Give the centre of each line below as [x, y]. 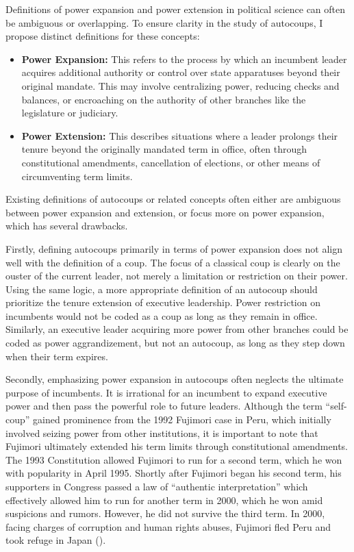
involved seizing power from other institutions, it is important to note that [162, 432]
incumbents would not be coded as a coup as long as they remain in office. [162, 315]
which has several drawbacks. [67, 226]
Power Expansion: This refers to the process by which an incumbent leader [184, 59]
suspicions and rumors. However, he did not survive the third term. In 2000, [165, 513]
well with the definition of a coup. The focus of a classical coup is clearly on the [173, 262]
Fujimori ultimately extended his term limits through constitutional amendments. [177, 446]
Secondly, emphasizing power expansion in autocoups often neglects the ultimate [175, 379]
